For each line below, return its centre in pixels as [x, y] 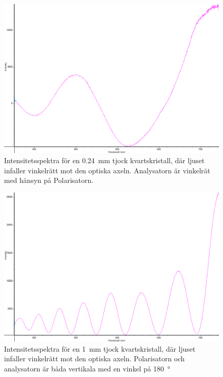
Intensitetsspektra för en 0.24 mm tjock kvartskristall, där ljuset [104, 160]
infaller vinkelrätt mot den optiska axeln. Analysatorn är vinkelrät [107, 170]
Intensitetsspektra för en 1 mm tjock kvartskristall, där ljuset [100, 348]
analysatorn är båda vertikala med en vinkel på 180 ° [87, 368]
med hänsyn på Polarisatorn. [49, 180]
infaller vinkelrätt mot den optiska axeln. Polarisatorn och [95, 359]
